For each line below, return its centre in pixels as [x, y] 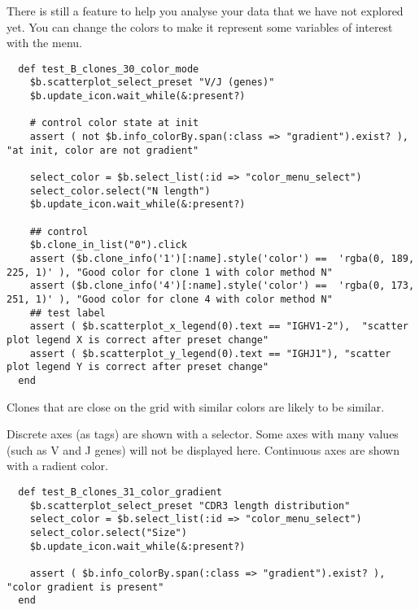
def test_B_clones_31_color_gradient [120, 492]
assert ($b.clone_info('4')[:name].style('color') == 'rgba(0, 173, [222, 286]
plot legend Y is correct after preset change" [138, 367]
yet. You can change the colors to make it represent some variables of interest [200, 26]
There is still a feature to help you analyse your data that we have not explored [205, 11]
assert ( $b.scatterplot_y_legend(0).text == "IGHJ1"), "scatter [210, 353]
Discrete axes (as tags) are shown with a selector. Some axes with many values [203, 434]
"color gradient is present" [85, 587]
